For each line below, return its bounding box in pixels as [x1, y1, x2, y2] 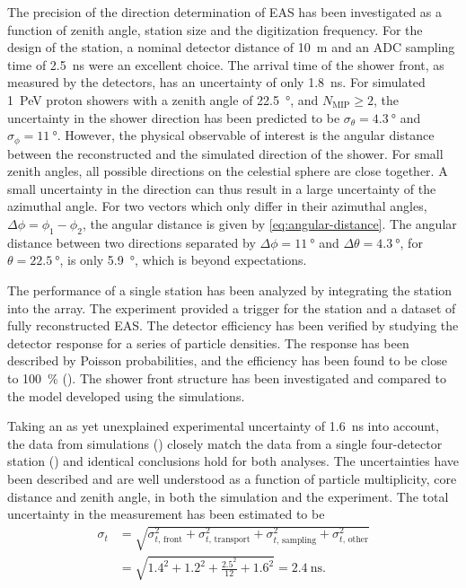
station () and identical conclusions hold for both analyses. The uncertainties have [7, 452, 460, 470]
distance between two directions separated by [7, 233, 256, 251]
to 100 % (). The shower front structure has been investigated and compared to [7, 368, 446, 387]
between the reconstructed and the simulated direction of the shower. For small [7, 144, 444, 162]
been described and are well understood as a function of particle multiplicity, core [7, 469, 457, 487]
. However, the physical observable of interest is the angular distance [57, 126, 435, 145]
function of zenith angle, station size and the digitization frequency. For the [7, 20, 423, 39]
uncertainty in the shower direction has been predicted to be [7, 108, 340, 127]
